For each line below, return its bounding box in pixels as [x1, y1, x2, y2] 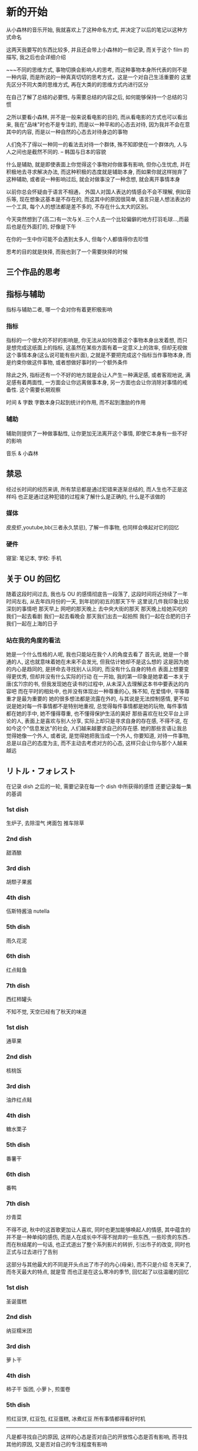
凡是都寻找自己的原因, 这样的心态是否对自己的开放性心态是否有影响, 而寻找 [6, 1433, 187, 1440]
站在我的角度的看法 [6, 636, 61, 644]
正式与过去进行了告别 [6, 1249, 58, 1256]
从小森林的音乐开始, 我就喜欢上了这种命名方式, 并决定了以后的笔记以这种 [6, 26, 183, 33]
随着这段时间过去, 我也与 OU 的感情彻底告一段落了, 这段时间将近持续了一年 [6, 590, 188, 597]
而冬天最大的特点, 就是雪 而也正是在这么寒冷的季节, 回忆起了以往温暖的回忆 [6, 1268, 189, 1276]
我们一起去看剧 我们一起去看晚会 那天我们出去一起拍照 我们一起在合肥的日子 [6, 612, 192, 619]
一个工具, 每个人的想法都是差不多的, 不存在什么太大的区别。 [6, 202, 151, 210]
